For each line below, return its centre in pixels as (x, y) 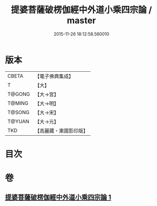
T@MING (18, 103)
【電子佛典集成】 (54, 76)
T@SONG (19, 112)
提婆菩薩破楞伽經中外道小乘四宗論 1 (58, 198)
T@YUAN (18, 121)
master (81, 21)
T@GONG (19, 94)
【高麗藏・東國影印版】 (61, 130)
